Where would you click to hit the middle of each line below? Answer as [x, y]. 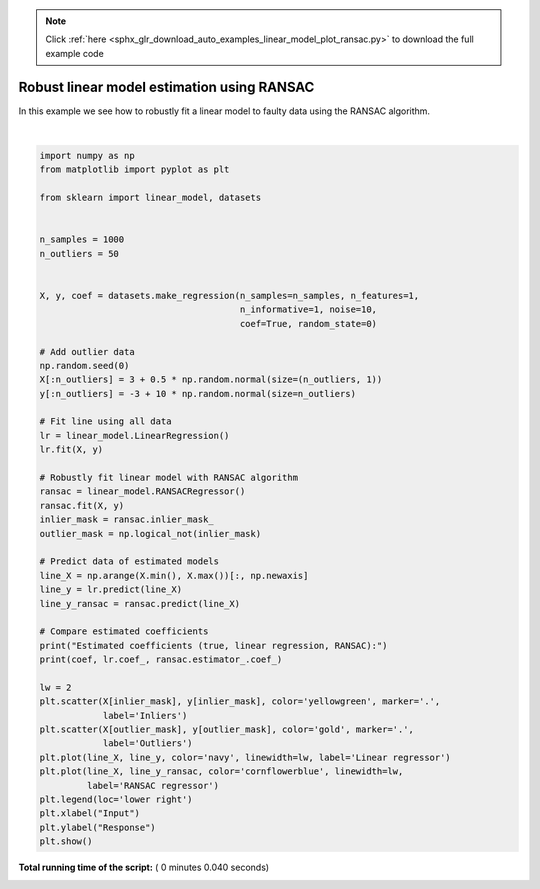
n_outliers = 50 [79, 253]
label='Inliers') [145, 715]
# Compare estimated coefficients [124, 631]
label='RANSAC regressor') [153, 785]
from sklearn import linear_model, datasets [150, 198]
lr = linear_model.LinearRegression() [134, 435]
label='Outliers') [148, 743]
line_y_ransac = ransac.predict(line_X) [139, 603]
